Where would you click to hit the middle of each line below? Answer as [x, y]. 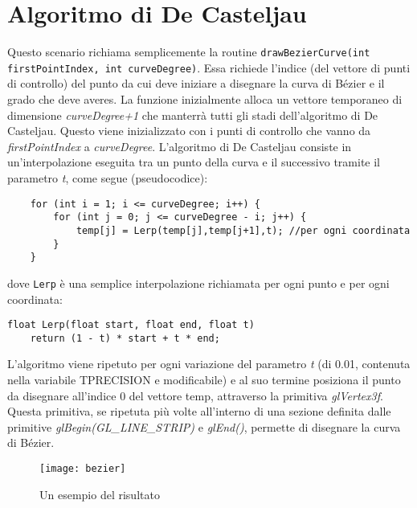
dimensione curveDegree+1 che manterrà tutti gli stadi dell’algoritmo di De [193, 115]
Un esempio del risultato [100, 494]
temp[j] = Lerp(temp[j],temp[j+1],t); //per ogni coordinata [243, 230]
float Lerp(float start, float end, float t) [131, 325]
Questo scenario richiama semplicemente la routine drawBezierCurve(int [189, 52]
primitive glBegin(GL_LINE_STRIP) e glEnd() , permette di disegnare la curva [204, 426]
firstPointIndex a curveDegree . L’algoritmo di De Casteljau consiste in [180, 146]
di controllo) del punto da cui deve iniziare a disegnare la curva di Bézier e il [196, 83]
